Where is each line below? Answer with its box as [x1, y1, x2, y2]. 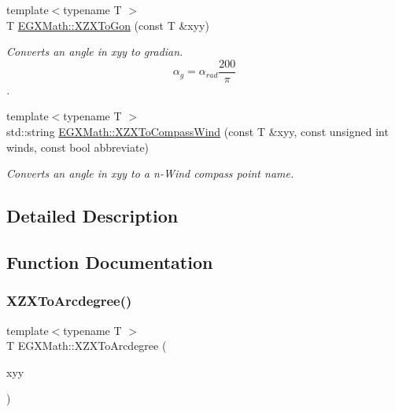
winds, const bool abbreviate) [6, 138, 150, 155]
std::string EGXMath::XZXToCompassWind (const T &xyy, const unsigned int [6, 123, 389, 140]
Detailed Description [6, 204, 179, 228]
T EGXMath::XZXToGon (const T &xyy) [6, 17, 209, 33]
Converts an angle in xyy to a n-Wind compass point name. [6, 165, 294, 182]
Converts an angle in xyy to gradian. [6, 43, 183, 60]
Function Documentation [6, 249, 213, 274]
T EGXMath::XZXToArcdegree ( [6, 337, 167, 354]
